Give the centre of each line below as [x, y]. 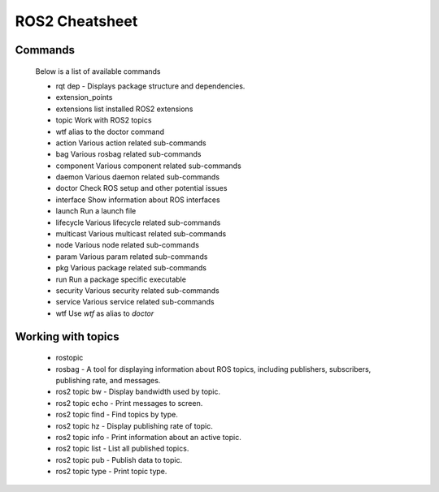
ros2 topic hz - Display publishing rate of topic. [134, 425]
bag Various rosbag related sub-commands [128, 154]
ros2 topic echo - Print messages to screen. [129, 403]
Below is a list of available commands [98, 71]
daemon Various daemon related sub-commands [137, 177]
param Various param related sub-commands [132, 257]
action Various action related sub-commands [131, 143]
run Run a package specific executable [121, 279]
